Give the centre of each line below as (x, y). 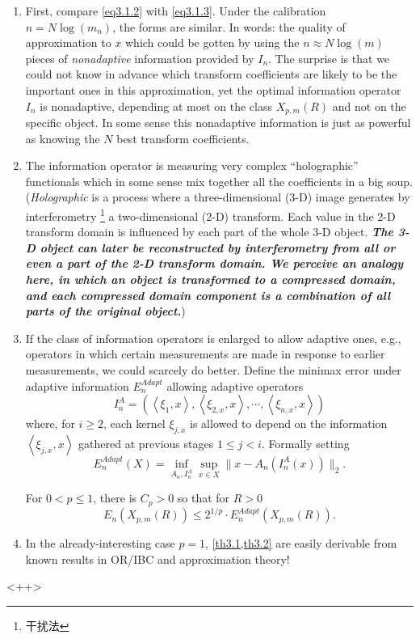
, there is (115, 498)
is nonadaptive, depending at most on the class (156, 106)
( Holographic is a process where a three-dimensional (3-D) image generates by (218, 197)
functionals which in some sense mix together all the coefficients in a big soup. (219, 181)
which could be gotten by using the (212, 42)
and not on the (369, 106)
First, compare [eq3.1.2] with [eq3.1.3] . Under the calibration (176, 11)
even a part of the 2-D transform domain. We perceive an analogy (214, 263)
